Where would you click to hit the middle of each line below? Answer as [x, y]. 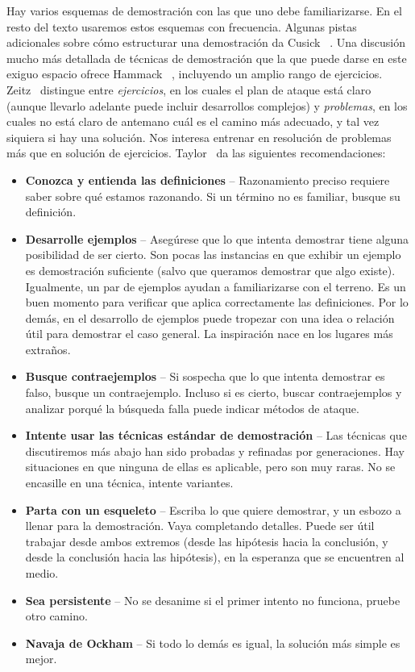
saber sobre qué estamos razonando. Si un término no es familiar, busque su [213, 196]
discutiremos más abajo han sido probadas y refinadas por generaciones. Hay [215, 451]
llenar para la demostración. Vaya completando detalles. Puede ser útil [200, 526]
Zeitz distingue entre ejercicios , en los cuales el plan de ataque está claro [189, 89]
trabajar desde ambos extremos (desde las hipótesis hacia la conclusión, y [207, 541]
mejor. [41, 659]
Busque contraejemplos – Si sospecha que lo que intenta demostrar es [205, 376]
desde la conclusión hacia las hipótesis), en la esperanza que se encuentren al [215, 557]
